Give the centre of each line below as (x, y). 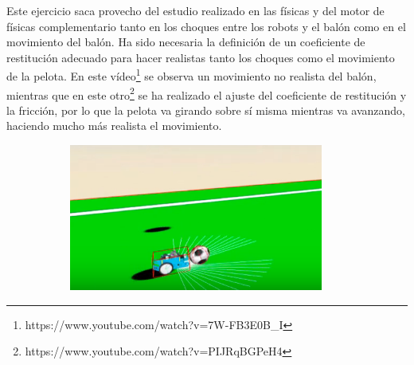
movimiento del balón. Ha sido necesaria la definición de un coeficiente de (186, 42)
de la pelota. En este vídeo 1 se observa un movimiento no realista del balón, (191, 75)
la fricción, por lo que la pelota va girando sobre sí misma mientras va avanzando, (206, 110)
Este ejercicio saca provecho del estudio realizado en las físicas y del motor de (195, 10)
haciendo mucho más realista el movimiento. (114, 126)
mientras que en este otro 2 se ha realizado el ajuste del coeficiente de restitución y (207, 93)
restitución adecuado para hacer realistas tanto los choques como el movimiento (201, 57)
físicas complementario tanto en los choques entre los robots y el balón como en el (206, 26)
